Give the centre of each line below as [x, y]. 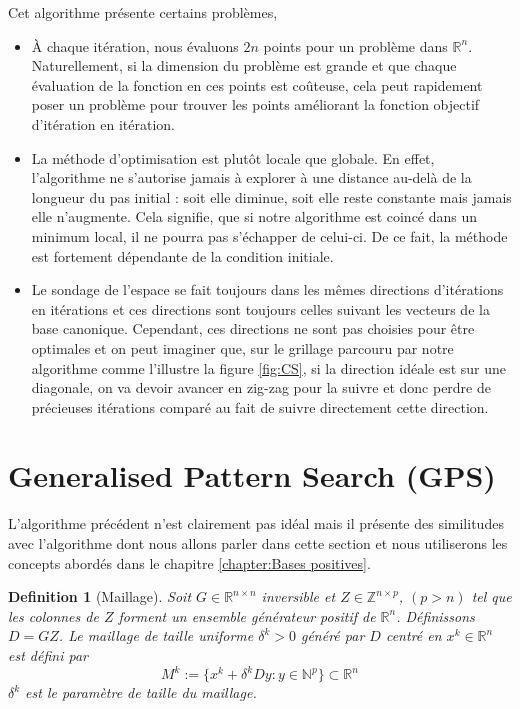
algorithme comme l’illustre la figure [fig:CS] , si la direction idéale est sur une [268, 367]
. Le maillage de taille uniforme [156, 635]
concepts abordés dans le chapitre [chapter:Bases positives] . [189, 562]
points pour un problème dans [355, 45]
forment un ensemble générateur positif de [247, 615]
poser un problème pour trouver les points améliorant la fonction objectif [255, 104]
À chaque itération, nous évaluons [135, 45]
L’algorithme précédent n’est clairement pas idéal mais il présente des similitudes [256, 523]
